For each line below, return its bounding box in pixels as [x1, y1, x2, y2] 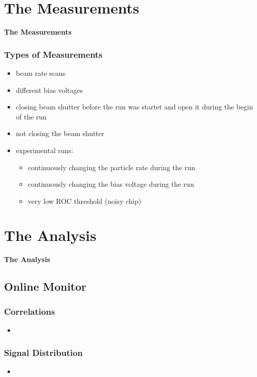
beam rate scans [16, 67, 66, 78]
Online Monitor [4, 279, 87, 294]
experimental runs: [16, 145, 73, 155]
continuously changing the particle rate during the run [28, 162, 195, 172]
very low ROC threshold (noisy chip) [28, 195, 142, 206]
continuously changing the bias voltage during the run [28, 179, 194, 189]
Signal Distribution [4, 346, 83, 358]
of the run [16, 111, 47, 121]
